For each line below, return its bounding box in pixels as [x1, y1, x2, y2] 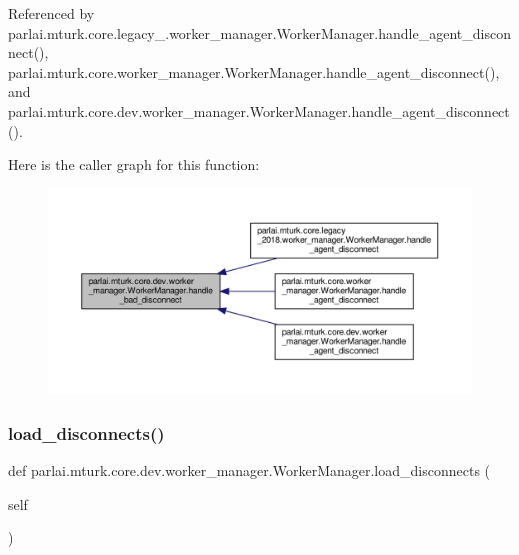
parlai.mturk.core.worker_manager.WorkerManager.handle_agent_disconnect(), [8, 61, 500, 82]
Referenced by [8, 3, 95, 23]
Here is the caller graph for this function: [8, 154, 260, 175]
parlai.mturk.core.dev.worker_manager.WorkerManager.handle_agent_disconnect [8, 100, 510, 121]
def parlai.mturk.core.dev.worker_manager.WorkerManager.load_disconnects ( [8, 459, 491, 480]
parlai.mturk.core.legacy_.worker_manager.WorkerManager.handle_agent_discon [8, 22, 511, 43]
